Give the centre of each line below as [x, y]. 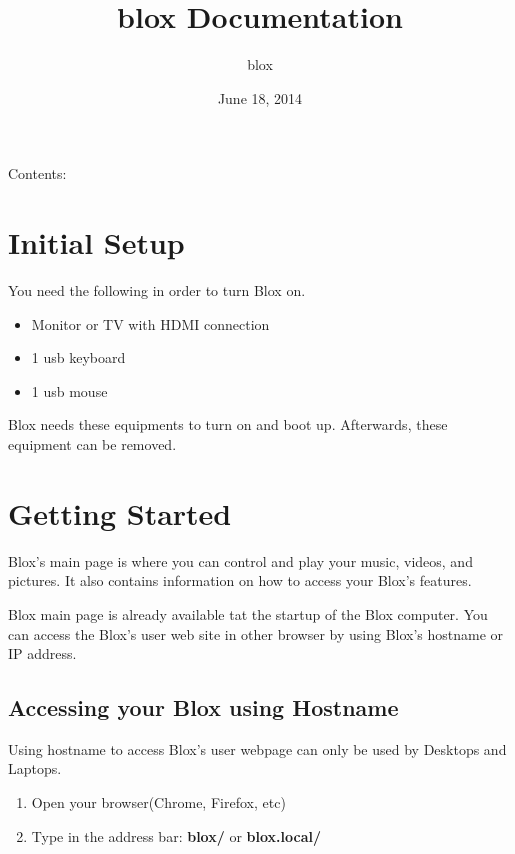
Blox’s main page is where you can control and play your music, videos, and [240, 560]
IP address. [42, 653]
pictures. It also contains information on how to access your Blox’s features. [240, 580]
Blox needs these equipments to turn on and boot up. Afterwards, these [228, 424]
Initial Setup [96, 242]
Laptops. [35, 768]
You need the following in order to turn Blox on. [157, 290]
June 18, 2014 [260, 97]
